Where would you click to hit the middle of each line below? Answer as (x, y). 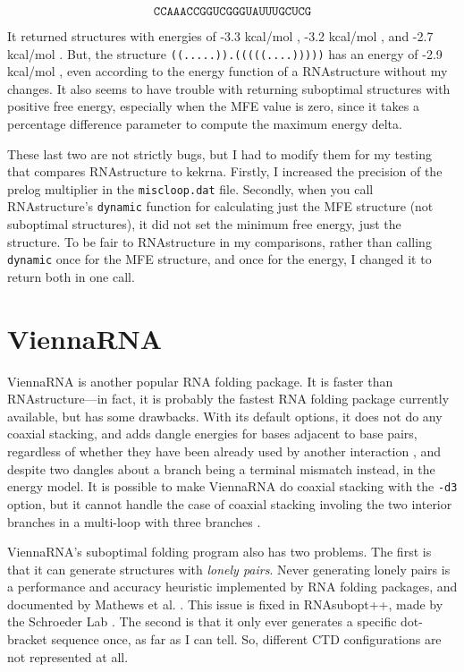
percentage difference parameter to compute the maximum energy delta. (205, 124)
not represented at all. (68, 656)
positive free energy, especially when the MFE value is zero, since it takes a (213, 106)
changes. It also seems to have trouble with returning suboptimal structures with (229, 88)
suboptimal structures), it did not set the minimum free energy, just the (204, 224)
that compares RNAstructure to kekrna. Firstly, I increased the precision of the (225, 171)
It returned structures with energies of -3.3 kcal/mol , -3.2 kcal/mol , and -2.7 (220, 36)
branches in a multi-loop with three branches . (134, 521)
